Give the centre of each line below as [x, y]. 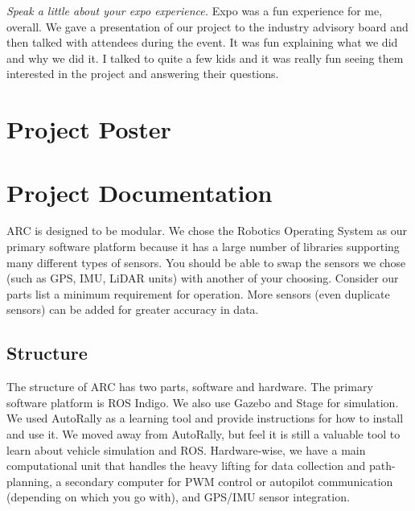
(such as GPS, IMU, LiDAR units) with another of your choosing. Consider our [203, 278]
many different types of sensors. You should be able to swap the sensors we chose [206, 262]
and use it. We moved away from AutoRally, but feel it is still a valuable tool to [203, 434]
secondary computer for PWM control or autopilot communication [229, 481]
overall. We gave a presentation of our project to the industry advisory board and [207, 26]
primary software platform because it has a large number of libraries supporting [203, 247]
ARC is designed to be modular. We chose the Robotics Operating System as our [207, 231]
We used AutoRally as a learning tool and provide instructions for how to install [205, 418]
